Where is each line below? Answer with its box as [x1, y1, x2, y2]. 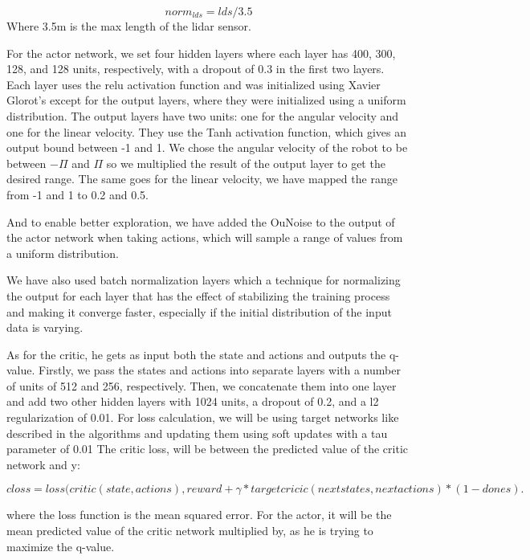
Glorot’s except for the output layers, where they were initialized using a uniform [6, 92, 406, 108]
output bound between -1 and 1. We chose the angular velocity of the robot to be [6, 139, 408, 156]
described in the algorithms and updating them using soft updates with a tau [6, 424, 388, 441]
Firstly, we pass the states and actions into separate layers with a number [39, 362, 401, 378]
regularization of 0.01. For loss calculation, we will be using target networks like [6, 409, 399, 426]
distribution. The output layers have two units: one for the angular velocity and [6, 107, 399, 124]
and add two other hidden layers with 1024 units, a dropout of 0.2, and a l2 [6, 393, 379, 410]
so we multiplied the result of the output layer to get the [106, 154, 385, 171]
